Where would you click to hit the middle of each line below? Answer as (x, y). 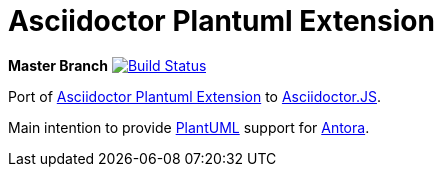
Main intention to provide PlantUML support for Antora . (189, 127)
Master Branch (58, 65)
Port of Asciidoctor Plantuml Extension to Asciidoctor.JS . (195, 96)
